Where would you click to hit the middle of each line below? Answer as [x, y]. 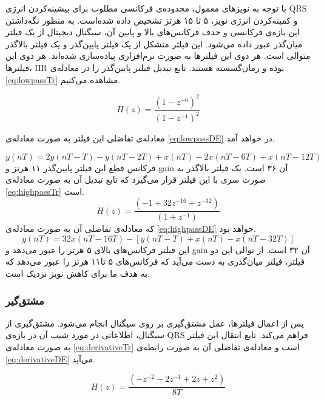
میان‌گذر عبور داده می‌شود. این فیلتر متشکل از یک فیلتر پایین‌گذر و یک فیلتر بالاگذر [154, 43]
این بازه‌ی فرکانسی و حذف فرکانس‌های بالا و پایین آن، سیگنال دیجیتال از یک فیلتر [153, 32]
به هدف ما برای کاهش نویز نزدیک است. [78, 273]
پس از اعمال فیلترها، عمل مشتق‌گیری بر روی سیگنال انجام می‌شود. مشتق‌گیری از [155, 323]
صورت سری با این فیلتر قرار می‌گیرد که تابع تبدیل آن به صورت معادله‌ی [136, 179]
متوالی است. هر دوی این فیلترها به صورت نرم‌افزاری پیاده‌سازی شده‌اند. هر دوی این [158, 56]
